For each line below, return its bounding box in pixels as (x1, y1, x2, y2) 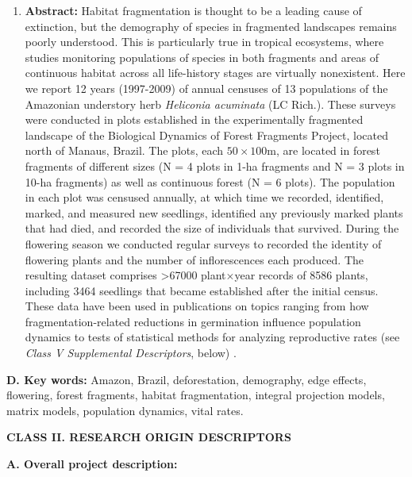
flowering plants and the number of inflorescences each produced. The (25, 251, 364, 267)
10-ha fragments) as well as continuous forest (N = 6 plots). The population (25, 173, 395, 190)
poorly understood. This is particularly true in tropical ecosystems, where (25, 33, 384, 50)
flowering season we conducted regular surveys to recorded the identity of (25, 235, 382, 252)
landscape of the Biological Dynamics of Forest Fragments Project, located (25, 126, 388, 143)
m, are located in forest (267, 142, 380, 159)
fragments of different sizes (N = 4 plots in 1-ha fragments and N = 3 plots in (25, 157, 405, 174)
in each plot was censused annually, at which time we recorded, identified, (25, 189, 384, 206)
